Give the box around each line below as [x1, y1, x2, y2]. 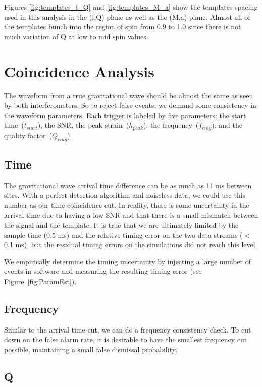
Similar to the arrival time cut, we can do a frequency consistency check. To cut [4, 324, 251, 335]
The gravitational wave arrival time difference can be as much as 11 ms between [4, 180, 252, 190]
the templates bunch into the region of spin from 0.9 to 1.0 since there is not [4, 21, 241, 32]
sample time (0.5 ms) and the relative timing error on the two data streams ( [4, 229, 243, 240]
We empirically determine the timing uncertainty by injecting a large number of [4, 256, 251, 266]
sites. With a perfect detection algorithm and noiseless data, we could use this [4, 190, 246, 200]
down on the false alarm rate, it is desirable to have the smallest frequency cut [4, 334, 247, 345]
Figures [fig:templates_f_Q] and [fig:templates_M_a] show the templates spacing [4, 2, 258, 12]
